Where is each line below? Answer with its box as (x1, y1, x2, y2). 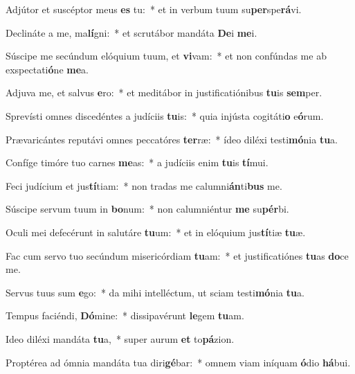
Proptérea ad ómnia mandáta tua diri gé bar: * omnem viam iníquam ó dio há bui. (6, 355, 351, 369)
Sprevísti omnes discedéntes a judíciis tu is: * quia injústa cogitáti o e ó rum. (6, 108, 324, 123)
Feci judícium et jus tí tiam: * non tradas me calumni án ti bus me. (6, 178, 282, 193)
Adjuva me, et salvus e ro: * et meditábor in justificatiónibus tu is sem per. (6, 85, 322, 100)
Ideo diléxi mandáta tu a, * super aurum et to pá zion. (6, 331, 235, 346)
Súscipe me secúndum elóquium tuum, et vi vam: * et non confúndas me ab (6, 48, 327, 63)
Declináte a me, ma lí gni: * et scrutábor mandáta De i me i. (6, 25, 257, 39)
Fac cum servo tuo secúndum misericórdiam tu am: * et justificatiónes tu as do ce (6, 248, 349, 262)
